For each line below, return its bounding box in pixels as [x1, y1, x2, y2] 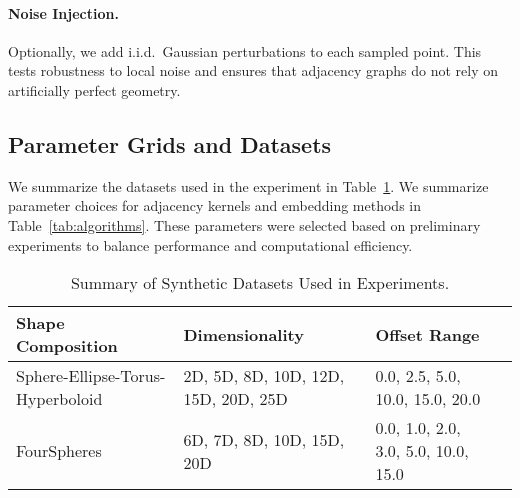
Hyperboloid [16, 387, 103, 411]
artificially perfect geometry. [8, 79, 181, 100]
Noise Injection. [8, 2, 119, 23]
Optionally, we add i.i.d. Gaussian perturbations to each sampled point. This [8, 40, 482, 61]
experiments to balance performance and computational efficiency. [8, 234, 413, 255]
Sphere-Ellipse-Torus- [16, 364, 166, 388]
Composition [16, 334, 118, 358]
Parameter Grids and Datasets [8, 128, 332, 159]
